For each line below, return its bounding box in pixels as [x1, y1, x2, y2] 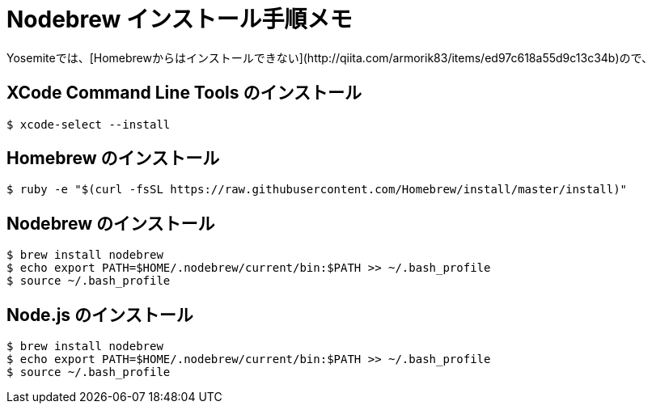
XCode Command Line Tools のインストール [6, 82, 362, 104]
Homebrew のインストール [6, 148, 220, 169]
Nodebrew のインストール [6, 213, 215, 234]
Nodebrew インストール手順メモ [6, 6, 353, 33]
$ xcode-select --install [6, 117, 171, 131]
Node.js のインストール [6, 304, 193, 325]
